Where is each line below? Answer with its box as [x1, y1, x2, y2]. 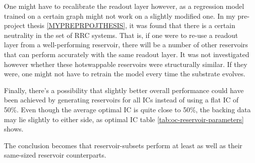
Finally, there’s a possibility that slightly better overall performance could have [4, 85, 244, 95]
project [4, 20, 25, 31]
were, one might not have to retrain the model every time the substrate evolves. [4, 68, 246, 79]
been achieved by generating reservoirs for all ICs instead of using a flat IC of [4, 95, 239, 105]
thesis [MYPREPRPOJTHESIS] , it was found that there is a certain [27, 20, 235, 31]
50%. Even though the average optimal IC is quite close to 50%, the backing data [4, 104, 251, 114]
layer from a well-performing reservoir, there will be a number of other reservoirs [4, 39, 248, 50]
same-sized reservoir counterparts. [4, 150, 106, 160]
